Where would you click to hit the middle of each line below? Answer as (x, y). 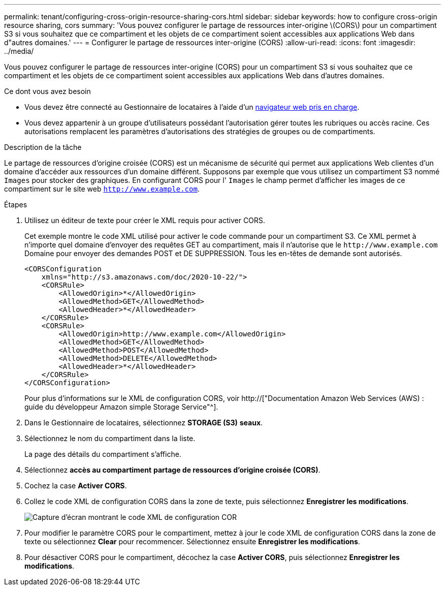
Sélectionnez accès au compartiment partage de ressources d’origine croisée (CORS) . (172, 470)
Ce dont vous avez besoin (47, 91)
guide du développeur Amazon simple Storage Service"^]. (121, 407)
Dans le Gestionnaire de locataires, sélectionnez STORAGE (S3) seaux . (144, 423)
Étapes (16, 205)
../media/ (19, 51)
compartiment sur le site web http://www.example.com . (102, 189)
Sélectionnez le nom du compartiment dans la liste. (110, 438)
